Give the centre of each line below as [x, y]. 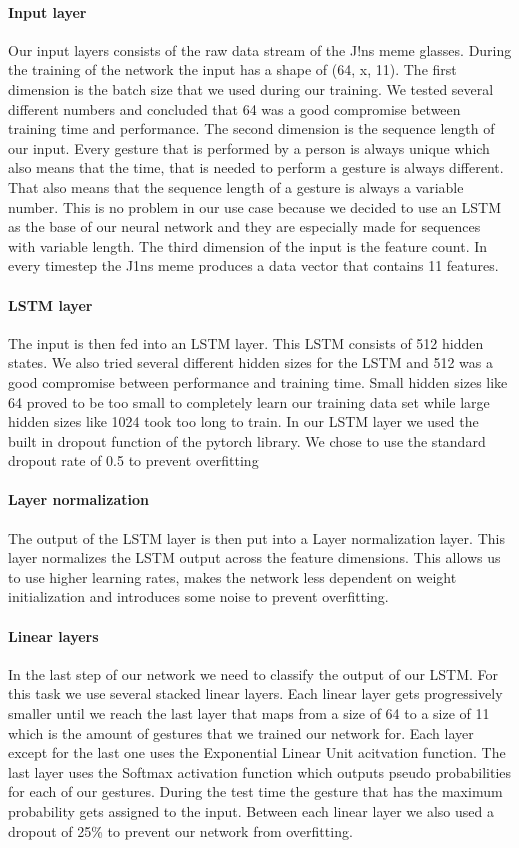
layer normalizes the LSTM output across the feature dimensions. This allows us [254, 557]
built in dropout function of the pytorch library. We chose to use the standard [247, 440]
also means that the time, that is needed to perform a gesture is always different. [256, 167]
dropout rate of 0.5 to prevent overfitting [133, 460]
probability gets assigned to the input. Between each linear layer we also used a [251, 811]
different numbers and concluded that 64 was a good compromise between [234, 108]
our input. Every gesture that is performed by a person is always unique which [249, 147]
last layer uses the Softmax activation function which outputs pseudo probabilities [260, 771]
